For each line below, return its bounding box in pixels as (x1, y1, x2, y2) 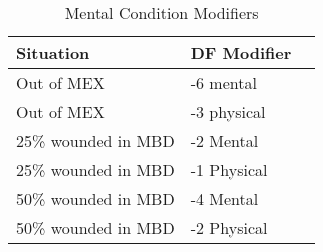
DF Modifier (190, 41, 292, 64)
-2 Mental (190, 129, 259, 152)
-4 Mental (190, 187, 259, 210)
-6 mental (190, 71, 257, 94)
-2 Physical (190, 216, 268, 239)
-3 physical (190, 100, 266, 123)
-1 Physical (190, 158, 268, 181)
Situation (16, 41, 90, 64)
